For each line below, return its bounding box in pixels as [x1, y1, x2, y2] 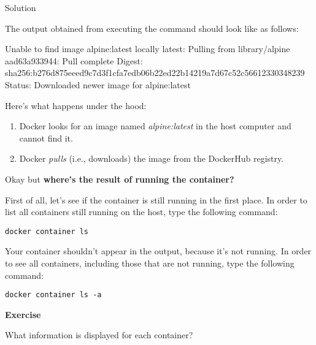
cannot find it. [19, 131, 73, 144]
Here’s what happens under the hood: [5, 99, 147, 112]
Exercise [5, 308, 41, 320]
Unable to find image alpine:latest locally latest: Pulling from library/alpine [5, 42, 290, 55]
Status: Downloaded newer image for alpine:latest [5, 78, 191, 91]
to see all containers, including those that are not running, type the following [5, 256, 295, 269]
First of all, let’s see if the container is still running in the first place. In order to [5, 193, 307, 206]
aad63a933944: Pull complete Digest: [5, 54, 143, 67]
